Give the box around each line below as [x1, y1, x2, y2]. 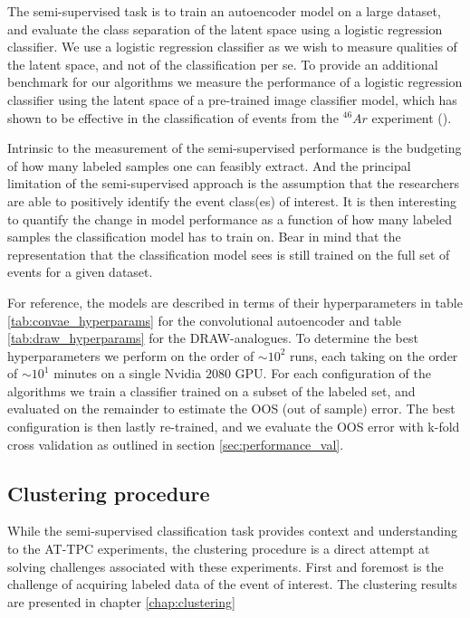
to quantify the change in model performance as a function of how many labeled [7, 209, 452, 228]
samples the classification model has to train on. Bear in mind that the [7, 227, 401, 246]
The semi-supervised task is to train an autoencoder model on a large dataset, [7, 2, 441, 20]
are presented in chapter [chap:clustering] [7, 592, 235, 611]
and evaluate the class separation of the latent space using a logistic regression [7, 19, 443, 38]
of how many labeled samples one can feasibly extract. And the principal [7, 156, 411, 175]
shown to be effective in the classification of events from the [7, 108, 339, 127]
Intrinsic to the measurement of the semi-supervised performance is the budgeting [7, 138, 462, 157]
